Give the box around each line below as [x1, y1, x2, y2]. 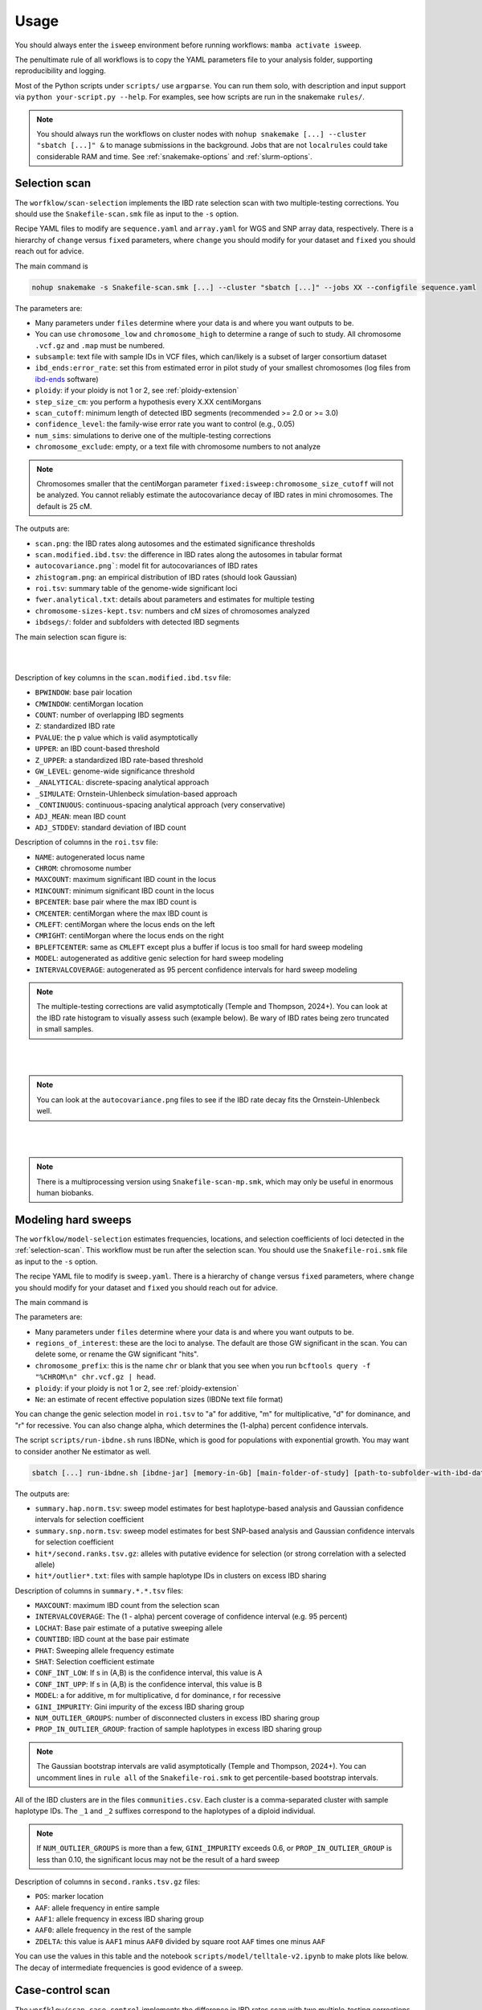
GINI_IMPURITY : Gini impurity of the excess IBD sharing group [35, 1701, 245, 1712]
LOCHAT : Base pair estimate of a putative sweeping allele [35, 1622, 223, 1632]
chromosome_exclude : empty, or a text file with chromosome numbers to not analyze [35, 442, 321, 452]
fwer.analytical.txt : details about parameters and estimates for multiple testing [35, 595, 315, 605]
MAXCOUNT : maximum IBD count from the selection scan [35, 1601, 220, 1610]
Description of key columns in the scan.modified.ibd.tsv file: [14, 672, 231, 683]
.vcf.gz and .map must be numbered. [35, 340, 165, 350]
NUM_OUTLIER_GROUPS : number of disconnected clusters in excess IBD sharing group [35, 1713, 321, 1722]
